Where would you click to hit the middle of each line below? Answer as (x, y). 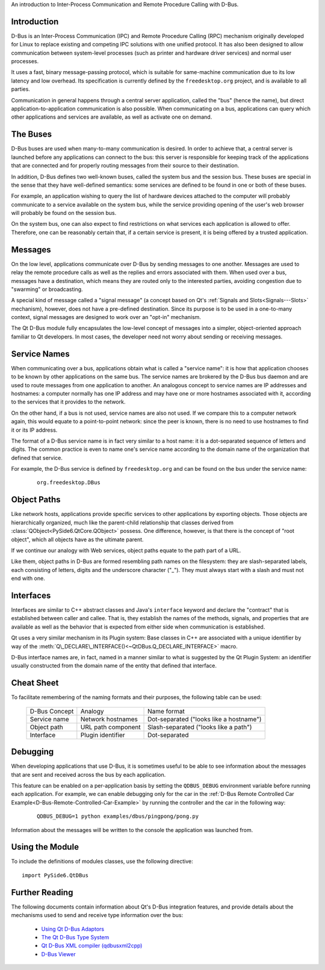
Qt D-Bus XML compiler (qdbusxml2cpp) (92, 946)
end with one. (28, 579)
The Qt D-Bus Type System (75, 937)
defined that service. (37, 458)
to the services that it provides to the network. (68, 402)
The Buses (32, 135)
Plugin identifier (103, 735)
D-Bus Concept (52, 711)
